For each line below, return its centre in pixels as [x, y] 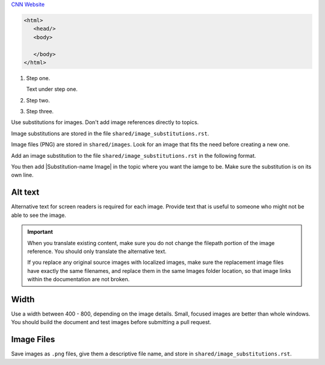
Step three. [40, 111]
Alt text [25, 192]
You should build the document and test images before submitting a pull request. [111, 322]
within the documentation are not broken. [79, 279]
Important [40, 232]
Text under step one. [52, 89]
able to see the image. [39, 215]
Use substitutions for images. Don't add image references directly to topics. [105, 122]
